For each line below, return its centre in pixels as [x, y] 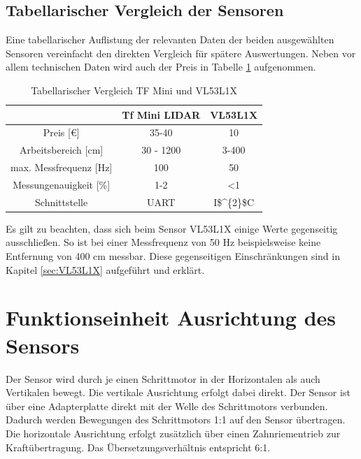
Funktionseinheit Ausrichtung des [171, 318]
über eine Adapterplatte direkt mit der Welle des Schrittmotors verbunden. [167, 406]
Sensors [43, 345]
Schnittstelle [62, 202]
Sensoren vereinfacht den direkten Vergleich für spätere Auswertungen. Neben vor [181, 53]
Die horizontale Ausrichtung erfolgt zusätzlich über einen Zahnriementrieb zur [173, 433]
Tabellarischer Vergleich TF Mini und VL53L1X [134, 90]
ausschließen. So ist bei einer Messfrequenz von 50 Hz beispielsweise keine [163, 242]
